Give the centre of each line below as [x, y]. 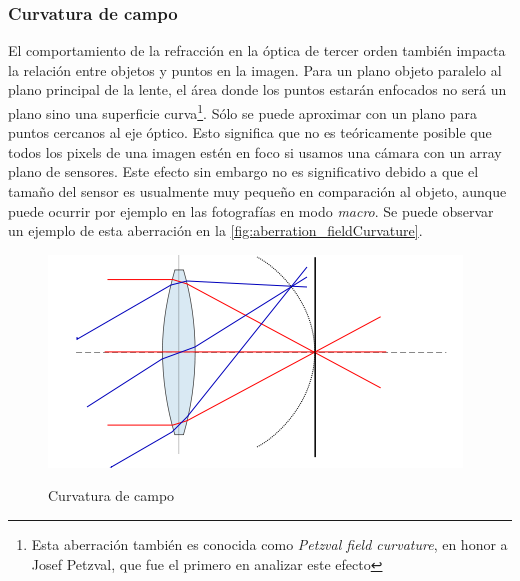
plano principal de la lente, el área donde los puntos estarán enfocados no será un [257, 89]
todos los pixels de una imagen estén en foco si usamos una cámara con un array [255, 151]
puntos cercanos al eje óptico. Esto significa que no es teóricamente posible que [250, 132]
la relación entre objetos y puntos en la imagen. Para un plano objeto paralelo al [255, 69]
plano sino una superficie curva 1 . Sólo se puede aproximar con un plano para [243, 111]
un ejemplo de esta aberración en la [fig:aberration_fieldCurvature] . [215, 230]
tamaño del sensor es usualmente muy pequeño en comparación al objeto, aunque [257, 191]
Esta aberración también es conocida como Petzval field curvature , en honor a [269, 544]
